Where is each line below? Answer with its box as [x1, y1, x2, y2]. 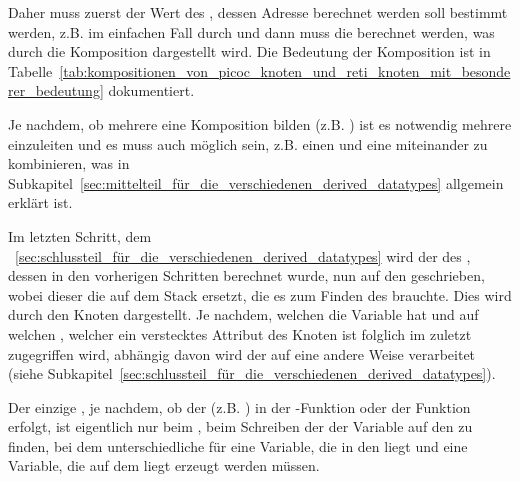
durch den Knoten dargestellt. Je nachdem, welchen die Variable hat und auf [8, 304, 479, 325]
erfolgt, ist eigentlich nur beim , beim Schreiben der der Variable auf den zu [8, 416, 473, 437]
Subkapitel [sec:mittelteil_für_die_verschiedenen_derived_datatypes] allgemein [8, 172, 504, 193]
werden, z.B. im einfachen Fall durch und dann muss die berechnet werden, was [8, 21, 495, 42]
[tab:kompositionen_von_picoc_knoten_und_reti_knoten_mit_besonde [59, 60, 511, 81]
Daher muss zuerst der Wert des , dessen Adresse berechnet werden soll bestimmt [8, 2, 508, 22]
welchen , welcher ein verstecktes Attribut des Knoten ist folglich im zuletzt [8, 323, 472, 344]
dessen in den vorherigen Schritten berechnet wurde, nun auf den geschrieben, [8, 265, 485, 286]
